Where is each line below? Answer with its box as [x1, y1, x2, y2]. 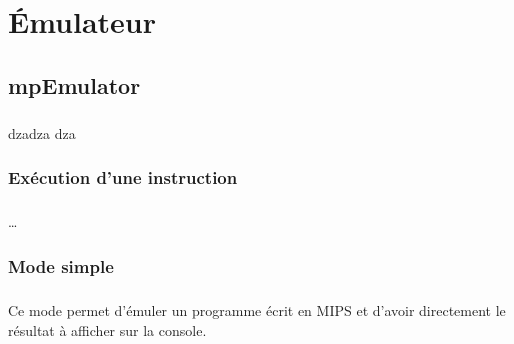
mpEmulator [8, 69, 141, 100]
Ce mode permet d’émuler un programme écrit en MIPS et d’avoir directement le [8, 300, 506, 321]
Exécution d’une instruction [8, 165, 238, 190]
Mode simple [8, 253, 114, 278]
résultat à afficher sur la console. [8, 319, 207, 340]
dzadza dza [8, 122, 76, 143]
